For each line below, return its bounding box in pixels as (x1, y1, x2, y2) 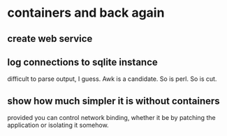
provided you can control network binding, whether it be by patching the (7, 114, 216, 122)
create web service (7, 33, 93, 45)
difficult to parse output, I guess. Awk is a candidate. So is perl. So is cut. (7, 75, 217, 83)
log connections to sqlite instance (7, 56, 159, 68)
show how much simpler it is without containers (7, 95, 220, 107)
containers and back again (7, 5, 165, 21)
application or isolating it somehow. (7, 121, 110, 130)
